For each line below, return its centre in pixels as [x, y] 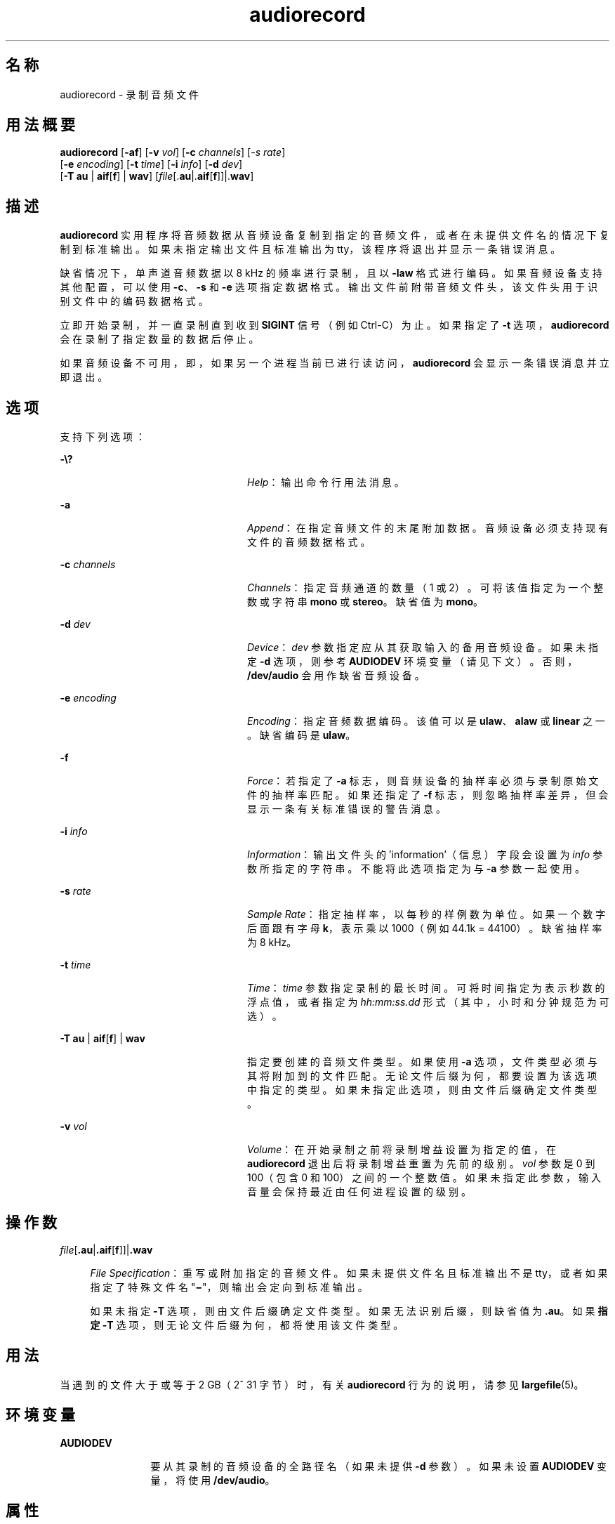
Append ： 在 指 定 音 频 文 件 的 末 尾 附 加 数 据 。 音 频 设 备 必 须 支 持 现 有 [428, 528]
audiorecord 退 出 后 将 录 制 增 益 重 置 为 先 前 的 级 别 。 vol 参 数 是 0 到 [421, 1164]
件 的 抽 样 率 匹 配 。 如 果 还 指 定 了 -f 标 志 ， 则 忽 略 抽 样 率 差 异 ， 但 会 [428, 795]
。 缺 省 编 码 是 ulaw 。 [302, 735]
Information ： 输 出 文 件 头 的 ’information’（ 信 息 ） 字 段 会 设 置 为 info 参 [425, 855]
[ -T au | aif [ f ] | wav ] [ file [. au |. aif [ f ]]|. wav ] [157, 176]
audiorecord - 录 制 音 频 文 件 [130, 94]
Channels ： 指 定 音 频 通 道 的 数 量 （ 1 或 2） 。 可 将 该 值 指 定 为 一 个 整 [425, 588]
